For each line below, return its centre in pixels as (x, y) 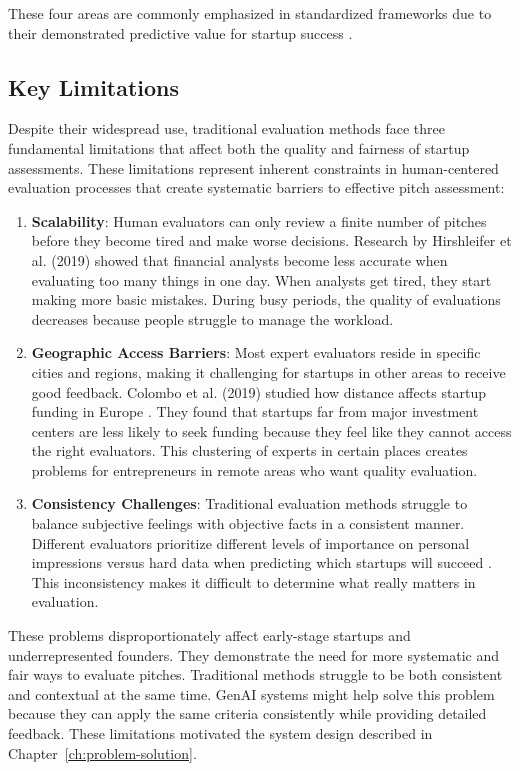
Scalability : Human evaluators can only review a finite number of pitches (259, 220)
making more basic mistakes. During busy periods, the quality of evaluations (266, 299)
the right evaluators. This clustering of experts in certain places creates (249, 450)
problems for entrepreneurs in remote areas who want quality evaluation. (254, 469)
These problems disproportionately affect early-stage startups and (209, 635)
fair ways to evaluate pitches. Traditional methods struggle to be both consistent (255, 674)
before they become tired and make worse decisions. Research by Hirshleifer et (271, 240)
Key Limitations (94, 86)
